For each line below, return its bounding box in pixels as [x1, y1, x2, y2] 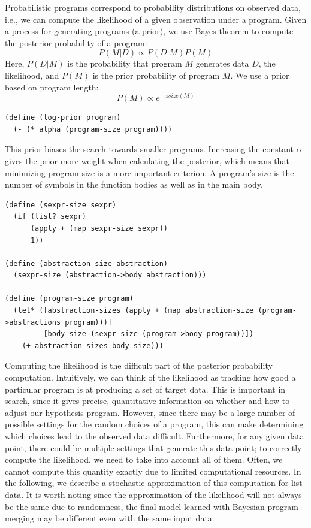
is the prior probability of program [92, 68, 220, 81]
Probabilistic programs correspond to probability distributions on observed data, [5, 1, 301, 13]
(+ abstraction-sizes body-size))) [22, 341, 164, 350]
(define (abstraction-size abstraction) [5, 259, 168, 268]
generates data [195, 57, 249, 70]
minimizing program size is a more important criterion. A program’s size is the [5, 166, 294, 179]
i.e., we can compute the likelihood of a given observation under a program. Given [5, 13, 307, 25]
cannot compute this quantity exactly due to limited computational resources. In [5, 464, 301, 477]
